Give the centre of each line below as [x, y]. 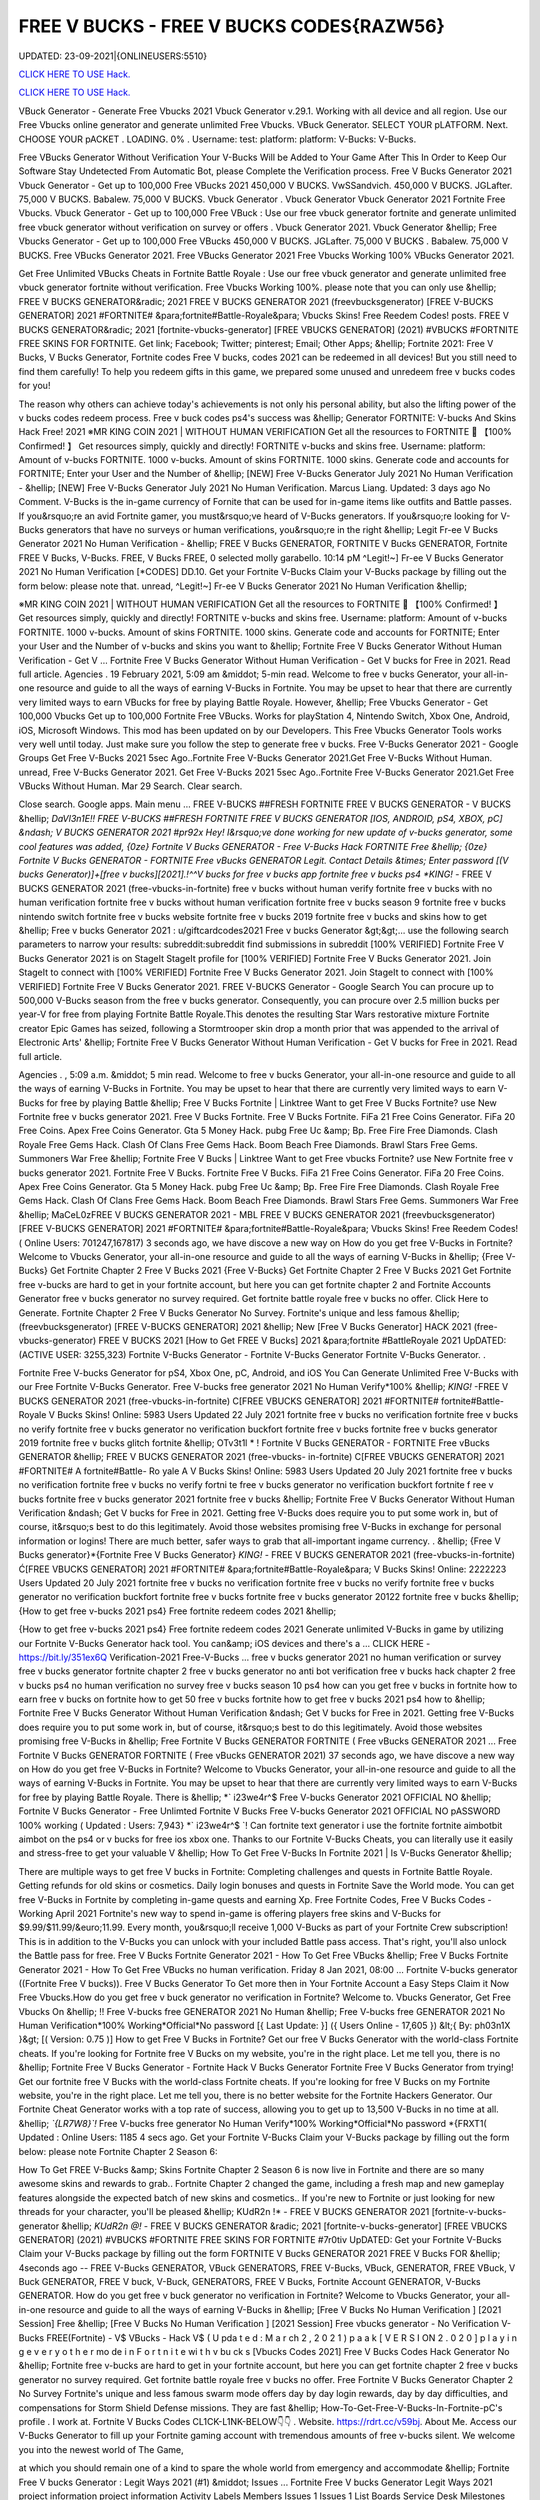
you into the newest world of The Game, [101, 2449]
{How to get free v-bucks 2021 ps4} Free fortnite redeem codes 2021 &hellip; [177, 1611]
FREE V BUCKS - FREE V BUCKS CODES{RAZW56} [231, 26]
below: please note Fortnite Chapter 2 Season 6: [118, 2151]
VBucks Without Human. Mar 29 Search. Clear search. [130, 786]
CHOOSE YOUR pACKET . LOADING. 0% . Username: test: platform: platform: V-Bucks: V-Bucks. [217, 139]
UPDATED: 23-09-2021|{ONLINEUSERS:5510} [113, 56]
